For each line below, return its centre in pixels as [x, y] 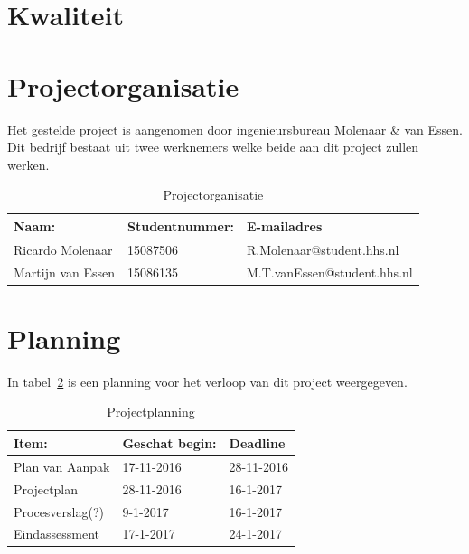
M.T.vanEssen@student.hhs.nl [330, 272]
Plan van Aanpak [62, 466]
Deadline [257, 442]
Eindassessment [56, 534]
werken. [28, 164]
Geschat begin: [169, 442]
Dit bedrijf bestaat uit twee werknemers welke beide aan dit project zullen [213, 147]
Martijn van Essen [65, 272]
